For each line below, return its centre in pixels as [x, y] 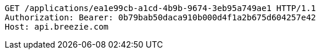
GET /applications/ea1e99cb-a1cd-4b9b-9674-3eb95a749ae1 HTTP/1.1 [161, 8]
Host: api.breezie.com [57, 27]
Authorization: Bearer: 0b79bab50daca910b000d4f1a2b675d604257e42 [161, 17]
